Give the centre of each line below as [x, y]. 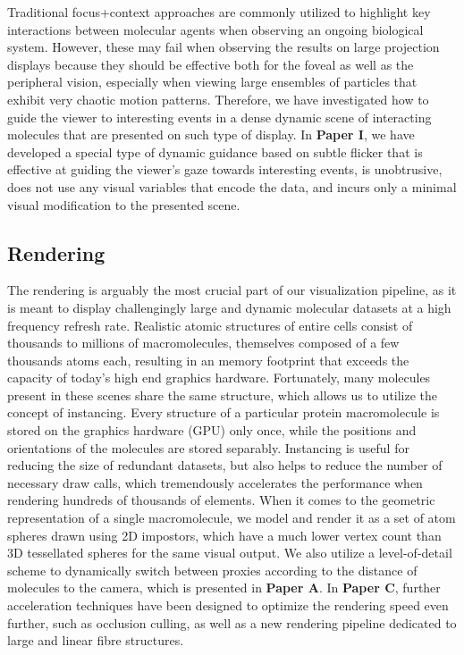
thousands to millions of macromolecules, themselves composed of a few [203, 343]
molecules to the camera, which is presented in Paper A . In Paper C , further [224, 588]
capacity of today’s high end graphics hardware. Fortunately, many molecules [219, 378]
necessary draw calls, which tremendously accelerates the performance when [215, 482]
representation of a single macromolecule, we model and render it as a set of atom [232, 518]
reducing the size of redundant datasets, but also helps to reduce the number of [225, 465]
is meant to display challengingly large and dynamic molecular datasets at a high [229, 307]
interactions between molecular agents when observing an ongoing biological [215, 29]
